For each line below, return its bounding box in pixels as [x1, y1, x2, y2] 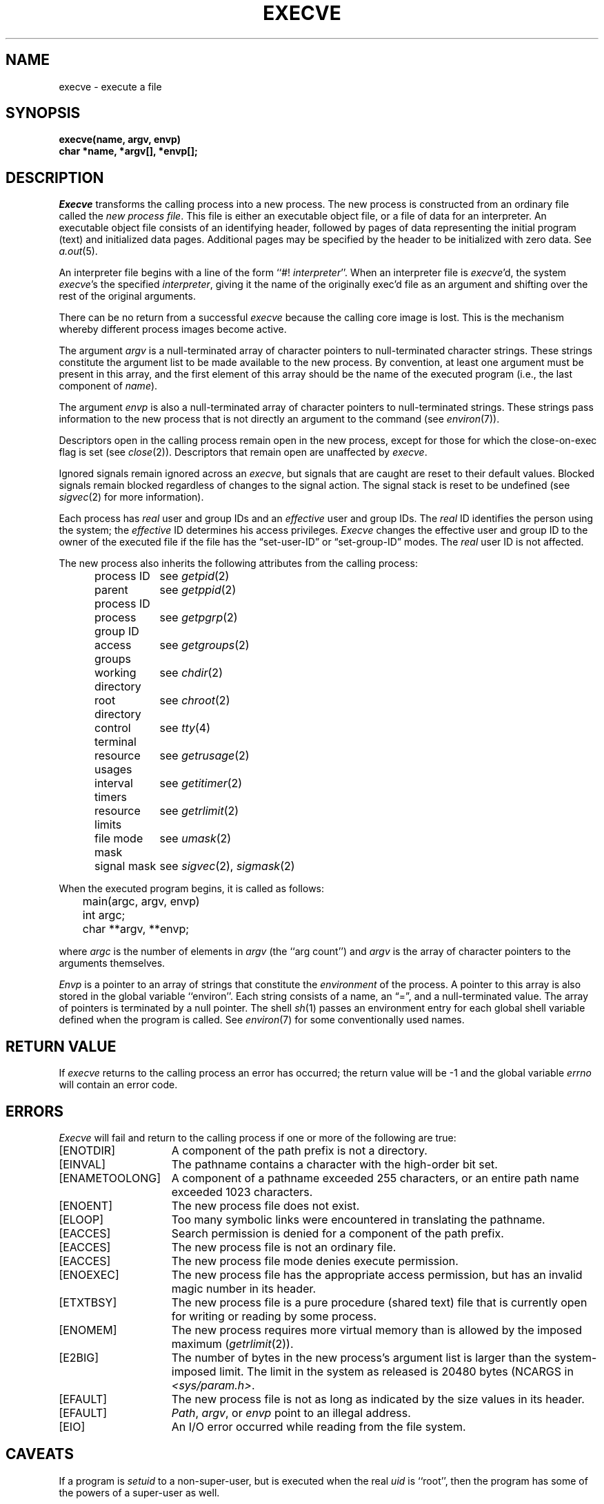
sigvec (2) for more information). [59, 491, 204, 503]
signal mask [94, 859, 157, 874]
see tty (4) [159, 721, 211, 735]
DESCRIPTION [6, 168, 104, 186]
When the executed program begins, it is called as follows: [59, 883, 325, 895]
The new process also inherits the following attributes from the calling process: [59, 557, 418, 570]
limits [94, 818, 122, 832]
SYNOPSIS [6, 104, 81, 122]
